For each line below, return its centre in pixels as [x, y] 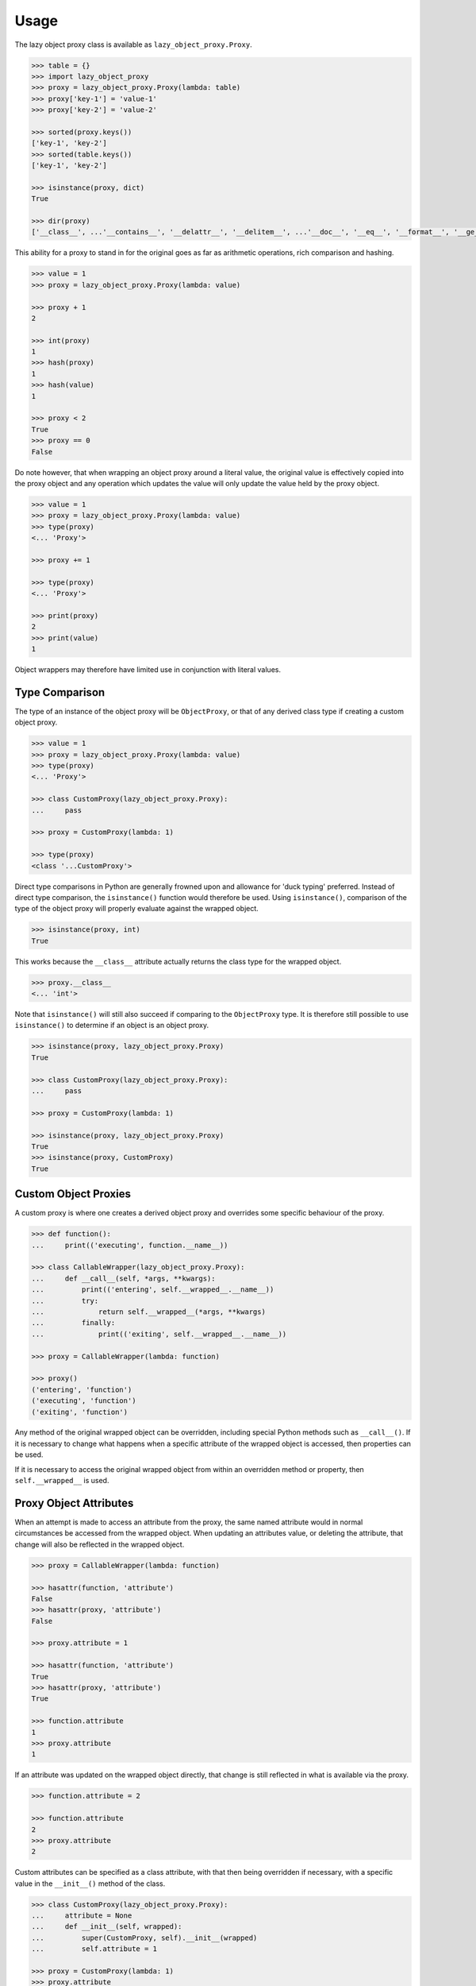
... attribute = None [82, 1916]
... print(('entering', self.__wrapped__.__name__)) [153, 1290]
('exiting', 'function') [80, 1412]
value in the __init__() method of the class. [90, 1884]
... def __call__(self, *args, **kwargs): [123, 1278]
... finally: [73, 1323]
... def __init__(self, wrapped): [107, 1927]
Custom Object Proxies [73, 1194]
